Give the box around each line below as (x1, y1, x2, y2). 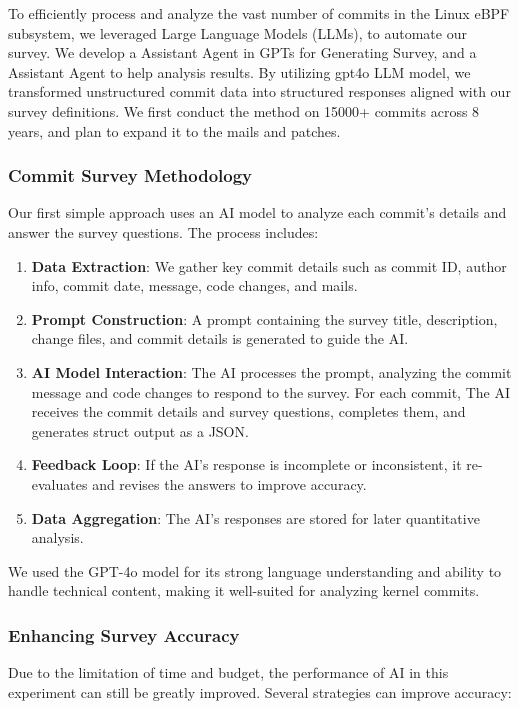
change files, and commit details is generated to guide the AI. (31, 328, 409, 349)
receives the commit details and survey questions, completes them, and (31, 401, 466, 422)
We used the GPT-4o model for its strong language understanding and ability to (8, 560, 502, 581)
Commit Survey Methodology (8, 163, 253, 188)
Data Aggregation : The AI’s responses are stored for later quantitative (31, 507, 480, 528)
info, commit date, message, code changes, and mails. (31, 275, 358, 296)
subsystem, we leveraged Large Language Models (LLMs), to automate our (8, 22, 467, 43)
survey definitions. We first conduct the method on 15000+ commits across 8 (8, 100, 480, 121)
